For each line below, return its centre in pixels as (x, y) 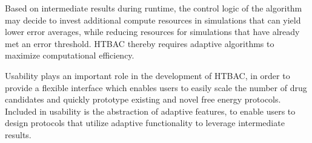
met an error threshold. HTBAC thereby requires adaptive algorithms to (140, 43)
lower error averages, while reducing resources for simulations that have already (152, 32)
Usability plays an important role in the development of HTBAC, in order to (148, 75)
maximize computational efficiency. (70, 55)
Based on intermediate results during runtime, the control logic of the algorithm (154, 8)
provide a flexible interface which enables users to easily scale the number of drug (156, 87)
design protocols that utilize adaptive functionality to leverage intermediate (145, 123)
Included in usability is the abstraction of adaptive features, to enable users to (150, 111)
